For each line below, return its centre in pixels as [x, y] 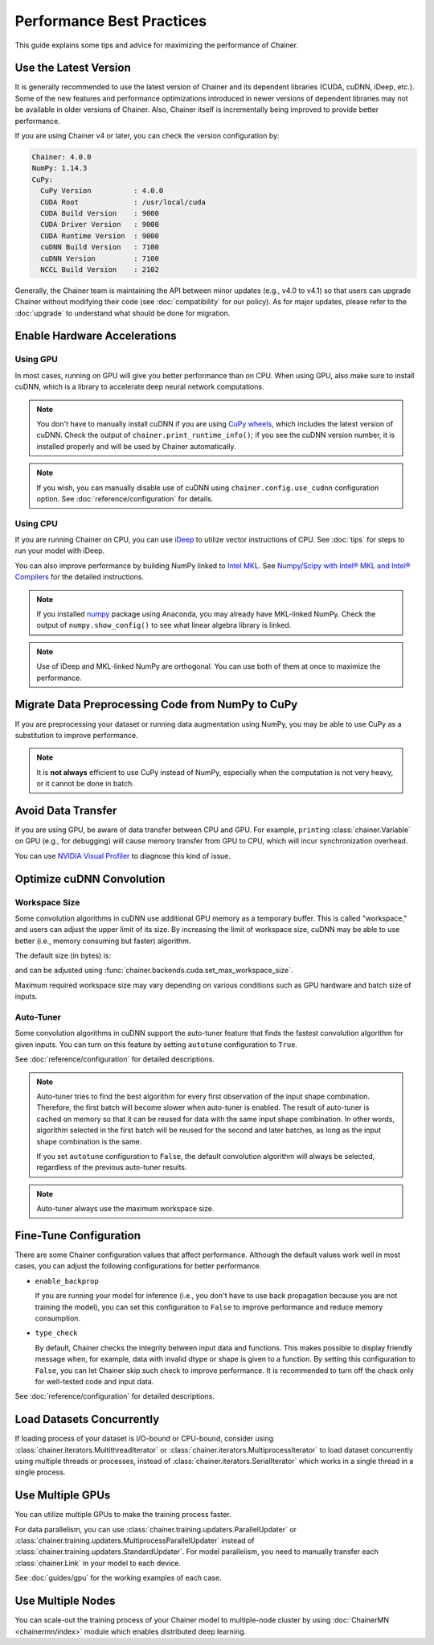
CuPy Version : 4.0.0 [102, 191]
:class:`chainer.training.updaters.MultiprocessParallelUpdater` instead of [135, 1540]
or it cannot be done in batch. [85, 784]
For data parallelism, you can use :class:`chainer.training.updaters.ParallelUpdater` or [156, 1529]
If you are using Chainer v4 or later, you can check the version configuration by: [147, 136]
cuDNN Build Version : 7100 [100, 247]
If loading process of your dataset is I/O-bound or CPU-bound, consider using [144, 1439]
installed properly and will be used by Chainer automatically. [136, 446]
